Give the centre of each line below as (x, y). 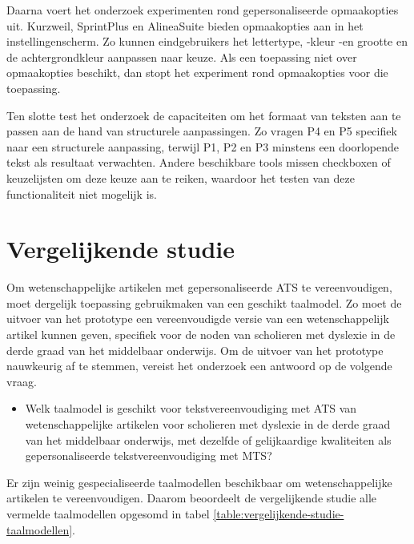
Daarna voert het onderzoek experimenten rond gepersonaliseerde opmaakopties (203, 10)
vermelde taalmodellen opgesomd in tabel (108, 513)
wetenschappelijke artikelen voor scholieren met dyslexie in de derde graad (208, 424)
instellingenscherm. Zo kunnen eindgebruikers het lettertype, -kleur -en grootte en (207, 41)
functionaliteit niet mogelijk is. (82, 193)
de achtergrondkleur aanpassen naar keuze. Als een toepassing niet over (182, 56)
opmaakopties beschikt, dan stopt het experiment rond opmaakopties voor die (197, 73)
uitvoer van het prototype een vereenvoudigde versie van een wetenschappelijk (198, 318)
